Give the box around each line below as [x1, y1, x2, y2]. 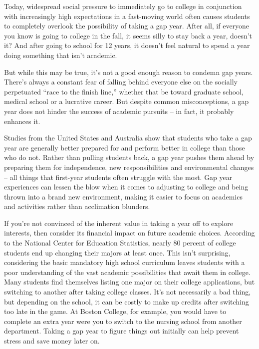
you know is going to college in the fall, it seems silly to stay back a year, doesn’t [4, 30, 253, 40]
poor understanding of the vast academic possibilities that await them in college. [4, 266, 251, 277]
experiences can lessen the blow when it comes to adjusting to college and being [4, 181, 249, 192]
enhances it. [4, 115, 40, 126]
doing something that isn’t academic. [4, 49, 117, 60]
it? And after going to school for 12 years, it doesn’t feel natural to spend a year [4, 40, 250, 50]
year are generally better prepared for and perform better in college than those [4, 142, 245, 152]
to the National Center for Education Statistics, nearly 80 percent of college [4, 237, 236, 248]
